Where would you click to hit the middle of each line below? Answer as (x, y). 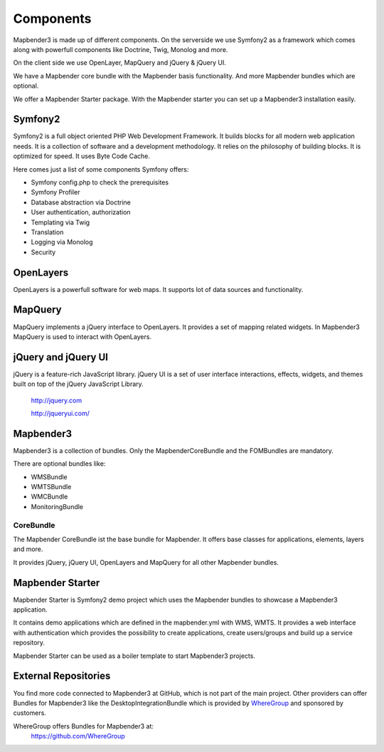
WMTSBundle (51, 487)
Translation (47, 232)
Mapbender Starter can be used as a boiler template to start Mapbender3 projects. (134, 656)
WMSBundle (49, 476)
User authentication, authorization (81, 212)
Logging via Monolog (62, 242)
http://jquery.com (56, 400)
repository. (29, 643)
